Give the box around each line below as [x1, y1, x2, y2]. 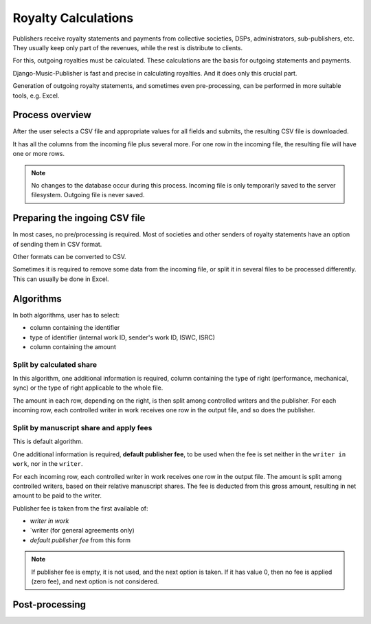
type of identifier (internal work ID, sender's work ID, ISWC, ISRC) [30, 333, 216, 342]
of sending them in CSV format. [12, 240, 102, 248]
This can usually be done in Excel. [12, 275, 109, 283]
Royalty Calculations [12, 10, 134, 25]
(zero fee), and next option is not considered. [31, 577, 159, 586]
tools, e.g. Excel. [12, 91, 60, 100]
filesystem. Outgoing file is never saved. [31, 191, 145, 199]
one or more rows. [12, 150, 65, 158]
